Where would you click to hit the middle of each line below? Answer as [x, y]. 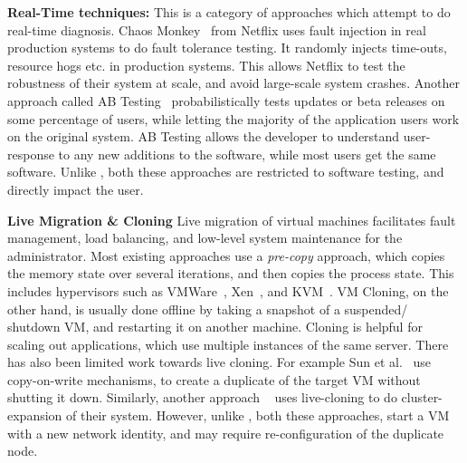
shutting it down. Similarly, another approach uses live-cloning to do [202, 397]
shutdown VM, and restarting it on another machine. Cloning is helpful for [215, 327]
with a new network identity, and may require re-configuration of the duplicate [226, 433]
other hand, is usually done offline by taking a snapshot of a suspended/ [208, 309]
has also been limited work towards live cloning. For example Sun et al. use [219, 362]
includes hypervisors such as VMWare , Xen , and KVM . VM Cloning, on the [228, 290]
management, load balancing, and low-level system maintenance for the [205, 238]
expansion [35, 415]
